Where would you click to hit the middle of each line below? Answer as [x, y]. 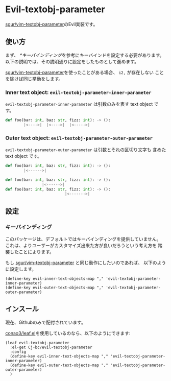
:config [18, 352]
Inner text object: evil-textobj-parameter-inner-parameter [78, 92]
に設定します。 [21, 269]
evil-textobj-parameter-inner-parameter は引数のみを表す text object [79, 104]
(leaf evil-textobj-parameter [38, 343]
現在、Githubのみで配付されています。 [45, 322]
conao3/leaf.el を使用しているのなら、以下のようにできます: [68, 333]
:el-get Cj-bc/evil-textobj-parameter [51, 347]
